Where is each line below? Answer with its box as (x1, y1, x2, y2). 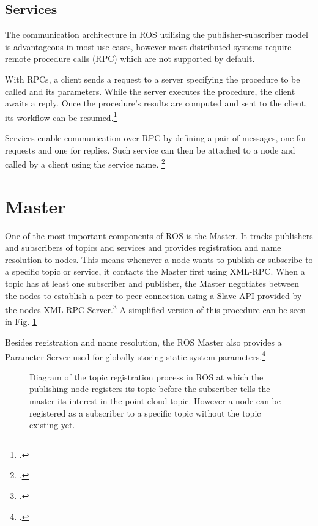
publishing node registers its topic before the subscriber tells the (29, 382, 270, 395)
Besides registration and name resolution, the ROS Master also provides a (5, 335, 282, 348)
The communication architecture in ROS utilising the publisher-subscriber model (5, 28, 308, 41)
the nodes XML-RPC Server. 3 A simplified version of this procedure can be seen (5, 302, 306, 316)
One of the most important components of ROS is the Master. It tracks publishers (5, 229, 313, 242)
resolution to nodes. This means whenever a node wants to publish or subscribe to (5, 253, 313, 265)
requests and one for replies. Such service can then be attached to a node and (5, 143, 295, 156)
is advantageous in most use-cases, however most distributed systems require (5, 40, 292, 53)
